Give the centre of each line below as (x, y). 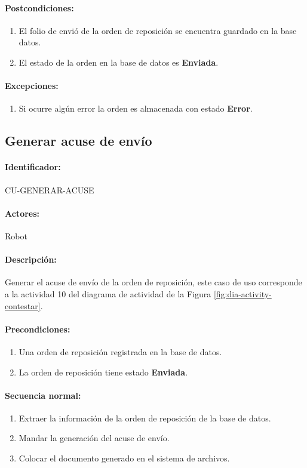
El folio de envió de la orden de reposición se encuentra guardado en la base (158, 30)
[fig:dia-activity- (242, 293)
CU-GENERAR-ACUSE (50, 190)
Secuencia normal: (43, 395)
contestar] (23, 305)
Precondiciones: (38, 329)
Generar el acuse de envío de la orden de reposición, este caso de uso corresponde (153, 282)
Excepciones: (32, 86)
